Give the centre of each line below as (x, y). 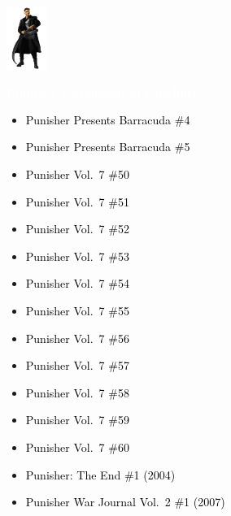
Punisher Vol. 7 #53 (77, 256)
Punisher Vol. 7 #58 (77, 392)
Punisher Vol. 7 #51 (77, 201)
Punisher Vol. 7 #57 (77, 365)
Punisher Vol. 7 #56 (77, 338)
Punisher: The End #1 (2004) (100, 474)
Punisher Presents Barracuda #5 (108, 147)
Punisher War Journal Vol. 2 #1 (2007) (125, 502)
